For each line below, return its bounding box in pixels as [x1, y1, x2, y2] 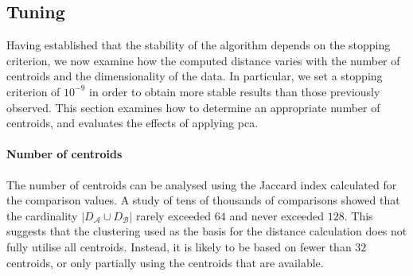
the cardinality [6, 207, 78, 224]
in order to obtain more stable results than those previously [89, 83, 380, 99]
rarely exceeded [135, 207, 212, 224]
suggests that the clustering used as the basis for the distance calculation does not [6, 223, 407, 239]
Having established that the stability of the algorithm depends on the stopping [6, 37, 391, 53]
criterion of [6, 83, 60, 99]
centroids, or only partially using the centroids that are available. [6, 254, 324, 270]
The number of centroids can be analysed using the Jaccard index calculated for [6, 176, 397, 192]
